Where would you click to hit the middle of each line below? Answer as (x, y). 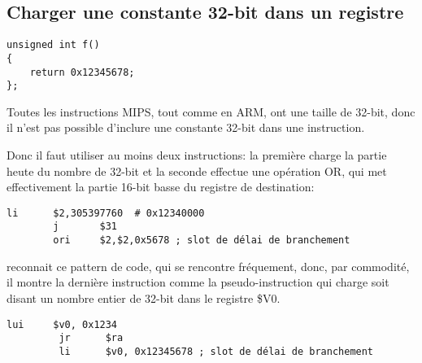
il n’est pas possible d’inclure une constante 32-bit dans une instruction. (186, 127)
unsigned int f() (53, 45)
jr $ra (91, 338)
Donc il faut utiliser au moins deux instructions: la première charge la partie (197, 155)
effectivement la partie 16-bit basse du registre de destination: (161, 187)
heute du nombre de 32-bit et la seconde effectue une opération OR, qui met (197, 171)
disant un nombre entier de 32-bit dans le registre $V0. (144, 297)
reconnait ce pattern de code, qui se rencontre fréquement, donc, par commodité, (208, 266)
